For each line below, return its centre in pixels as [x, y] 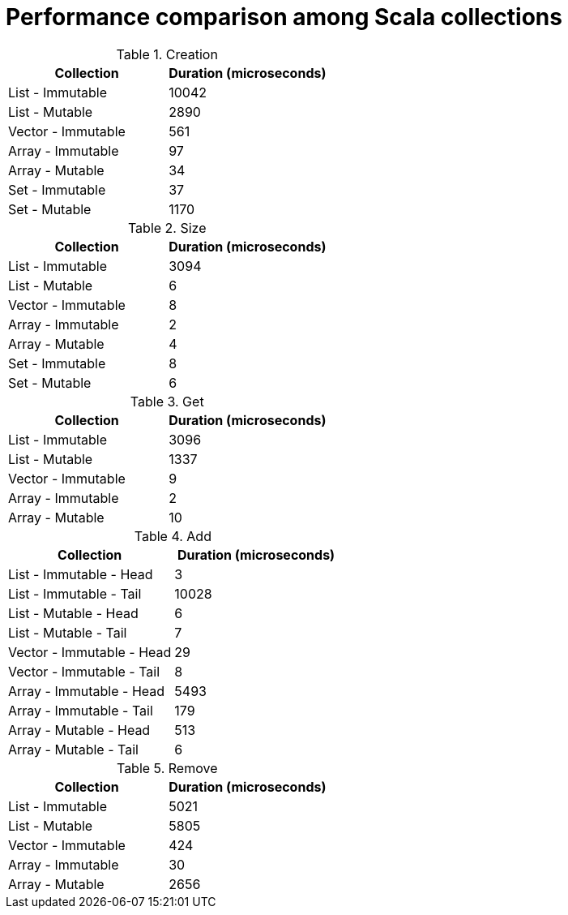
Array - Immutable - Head [87, 691]
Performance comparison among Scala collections [284, 17]
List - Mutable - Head [73, 613]
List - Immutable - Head [81, 574]
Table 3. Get [167, 401]
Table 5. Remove [167, 768]
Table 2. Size [167, 228]
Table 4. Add [173, 536]
